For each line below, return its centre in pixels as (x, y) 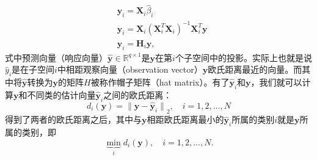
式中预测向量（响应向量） (56, 57)
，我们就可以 (276, 82)
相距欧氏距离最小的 (185, 119)
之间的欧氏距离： (138, 94)
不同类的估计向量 (61, 94)
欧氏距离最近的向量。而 (255, 69)
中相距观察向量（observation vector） (130, 69)
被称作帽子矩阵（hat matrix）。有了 (160, 82)
